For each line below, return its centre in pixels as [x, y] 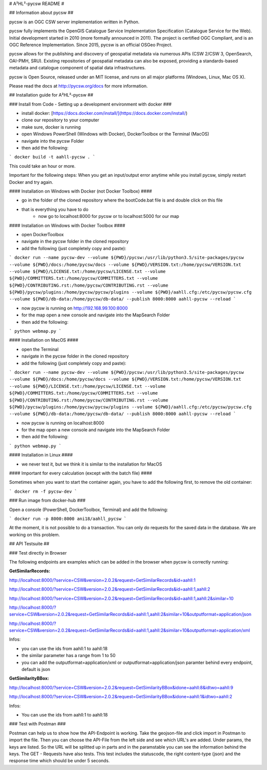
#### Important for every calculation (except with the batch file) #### [81, 473]
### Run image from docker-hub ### [47, 501]
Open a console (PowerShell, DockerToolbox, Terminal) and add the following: [89, 510]
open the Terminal [40, 349]
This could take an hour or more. [43, 166]
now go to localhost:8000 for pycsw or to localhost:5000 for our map [109, 216]
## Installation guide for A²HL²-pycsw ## [51, 95]
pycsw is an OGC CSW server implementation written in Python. [74, 22]
